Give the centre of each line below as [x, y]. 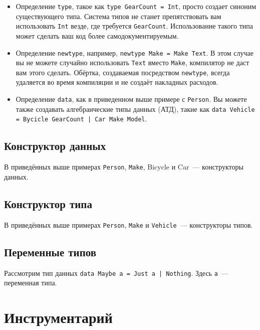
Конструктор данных [55, 146]
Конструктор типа [48, 203]
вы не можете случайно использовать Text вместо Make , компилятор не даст [133, 62]
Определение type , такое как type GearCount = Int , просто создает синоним [136, 6]
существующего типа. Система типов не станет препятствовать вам [118, 16]
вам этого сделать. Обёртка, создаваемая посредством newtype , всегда [123, 72]
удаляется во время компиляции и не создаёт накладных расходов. [117, 82]
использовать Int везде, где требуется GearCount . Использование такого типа [134, 26]
